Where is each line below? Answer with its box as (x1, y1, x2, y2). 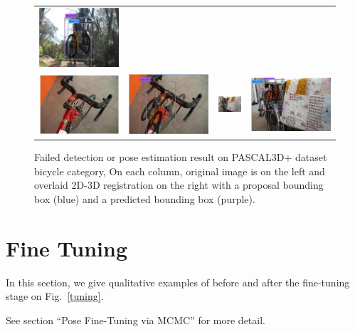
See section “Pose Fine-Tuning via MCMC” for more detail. (6, 312, 265, 327)
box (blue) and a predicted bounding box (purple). (34, 192, 255, 207)
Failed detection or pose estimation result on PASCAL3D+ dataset (34, 150, 327, 165)
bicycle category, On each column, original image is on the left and (34, 163, 325, 178)
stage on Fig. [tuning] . (6, 289, 104, 304)
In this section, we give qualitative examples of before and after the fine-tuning (6, 274, 350, 289)
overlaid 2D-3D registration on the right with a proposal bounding (34, 177, 324, 192)
